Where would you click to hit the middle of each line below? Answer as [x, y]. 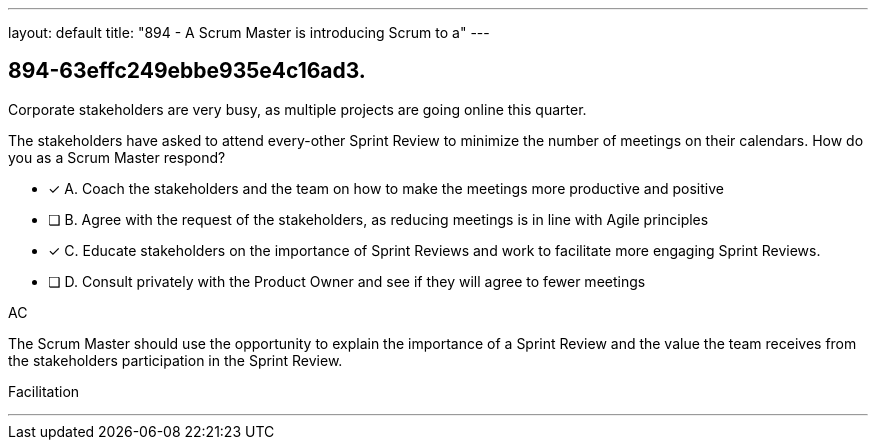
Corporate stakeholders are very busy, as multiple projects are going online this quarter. [297, 109]
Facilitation [44, 391]
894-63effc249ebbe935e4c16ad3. [187, 71]
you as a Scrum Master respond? [117, 157]
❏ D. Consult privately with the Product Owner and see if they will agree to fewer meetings [347, 281]
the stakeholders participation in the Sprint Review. [175, 360]
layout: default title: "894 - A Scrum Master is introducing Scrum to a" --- [249, 32]
